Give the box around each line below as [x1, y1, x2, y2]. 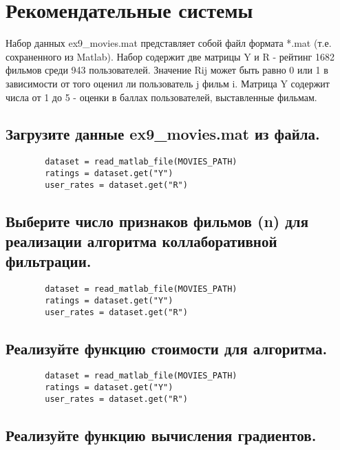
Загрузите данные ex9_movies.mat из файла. [6, 123, 320, 144]
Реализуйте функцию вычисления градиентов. [6, 424, 317, 445]
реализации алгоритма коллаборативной [6, 231, 277, 252]
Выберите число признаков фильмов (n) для [6, 210, 308, 231]
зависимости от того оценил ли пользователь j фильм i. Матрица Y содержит [6, 76, 330, 90]
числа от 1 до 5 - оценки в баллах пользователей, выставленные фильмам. [6, 89, 317, 104]
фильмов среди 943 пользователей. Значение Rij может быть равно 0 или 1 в [6, 63, 328, 77]
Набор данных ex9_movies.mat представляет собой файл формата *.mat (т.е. [6, 36, 332, 50]
